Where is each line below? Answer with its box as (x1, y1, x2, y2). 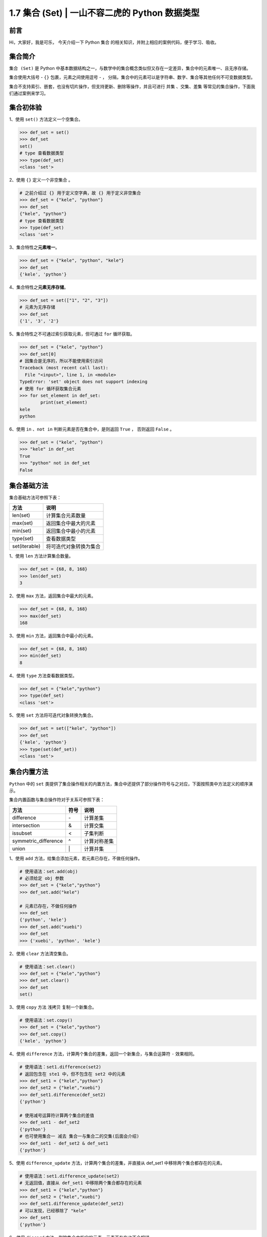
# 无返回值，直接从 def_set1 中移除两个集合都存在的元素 (19, 1180, 142, 1186)
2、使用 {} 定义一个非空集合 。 (9, 177, 73, 183)
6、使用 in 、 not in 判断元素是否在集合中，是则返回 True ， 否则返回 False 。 (9, 426, 175, 432)
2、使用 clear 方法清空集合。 (9, 951, 71, 956)
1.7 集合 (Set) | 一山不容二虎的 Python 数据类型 (9, 7, 200, 18)
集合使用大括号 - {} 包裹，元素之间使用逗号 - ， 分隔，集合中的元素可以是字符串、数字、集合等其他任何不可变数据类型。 (9, 74, 256, 80)
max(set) (12, 520, 33, 526)
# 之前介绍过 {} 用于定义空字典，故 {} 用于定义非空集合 (19, 190, 141, 195)
